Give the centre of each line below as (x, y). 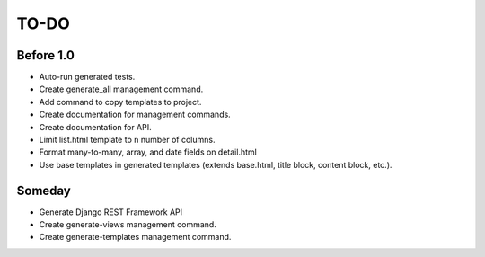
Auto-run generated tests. (87, 77)
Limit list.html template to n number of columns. (127, 140)
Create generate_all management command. (121, 89)
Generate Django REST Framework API (111, 212)
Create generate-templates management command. (135, 237)
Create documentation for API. (95, 127)
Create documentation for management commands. (135, 115)
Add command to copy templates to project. (120, 102)
